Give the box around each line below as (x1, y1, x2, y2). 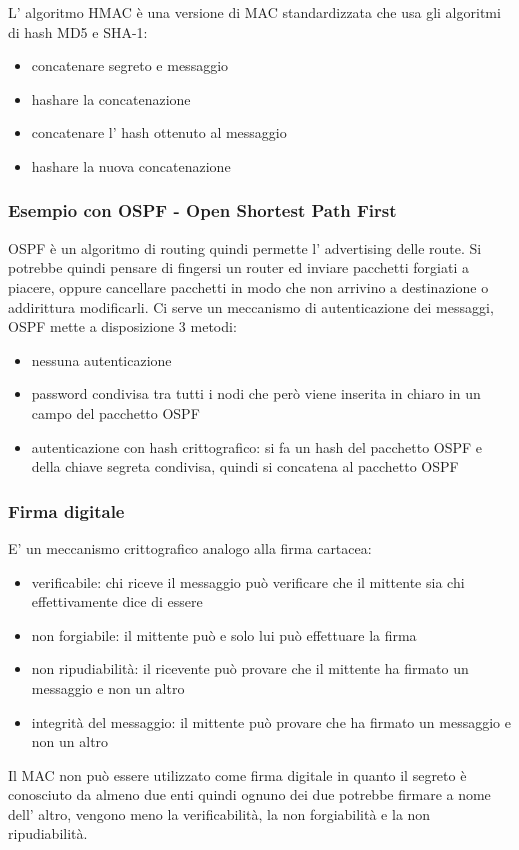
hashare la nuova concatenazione (31, 155, 231, 176)
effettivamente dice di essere (31, 591, 203, 612)
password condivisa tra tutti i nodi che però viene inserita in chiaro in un (31, 383, 481, 404)
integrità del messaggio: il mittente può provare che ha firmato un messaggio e (31, 711, 511, 732)
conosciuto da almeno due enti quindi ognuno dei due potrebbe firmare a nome (8, 784, 491, 805)
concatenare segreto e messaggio (31, 55, 229, 76)
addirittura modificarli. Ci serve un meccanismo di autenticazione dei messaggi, (8, 296, 494, 317)
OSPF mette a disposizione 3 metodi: (8, 316, 237, 337)
